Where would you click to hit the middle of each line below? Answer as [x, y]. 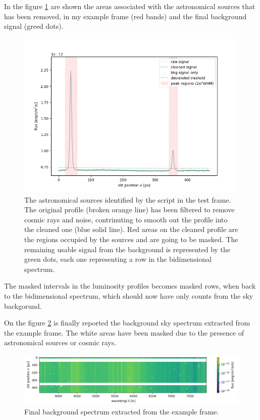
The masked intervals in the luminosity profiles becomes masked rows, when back [130, 286]
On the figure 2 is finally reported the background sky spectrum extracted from [127, 323]
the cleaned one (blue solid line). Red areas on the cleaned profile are [131, 229]
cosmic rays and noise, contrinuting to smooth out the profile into [126, 219]
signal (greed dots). [34, 26]
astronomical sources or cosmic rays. [60, 342]
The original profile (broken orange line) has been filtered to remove [129, 209]
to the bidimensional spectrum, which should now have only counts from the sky [129, 295]
